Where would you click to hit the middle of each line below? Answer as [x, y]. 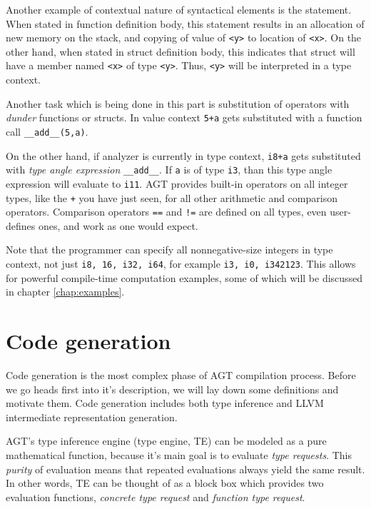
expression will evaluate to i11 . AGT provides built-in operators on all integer [177, 183]
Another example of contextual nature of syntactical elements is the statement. [179, 9]
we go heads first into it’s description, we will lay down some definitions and [172, 389]
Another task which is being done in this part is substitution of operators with [178, 103]
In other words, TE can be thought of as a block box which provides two [165, 483]
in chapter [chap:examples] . [65, 292]
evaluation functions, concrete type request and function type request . [156, 497]
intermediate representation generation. [92, 417]
